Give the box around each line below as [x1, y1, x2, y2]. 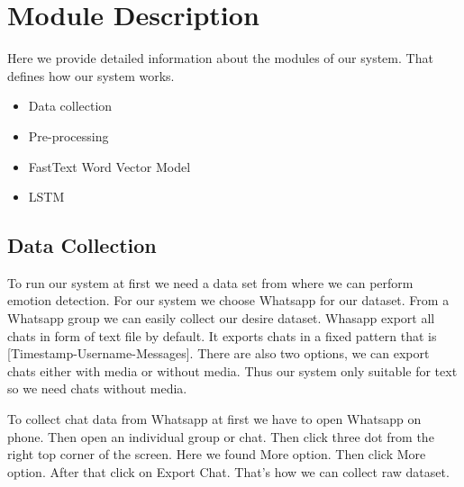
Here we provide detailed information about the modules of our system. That [7, 49, 433, 68]
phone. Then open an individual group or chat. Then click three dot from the [7, 427, 434, 446]
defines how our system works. [7, 66, 175, 85]
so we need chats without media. [7, 379, 187, 398]
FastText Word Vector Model [28, 157, 191, 176]
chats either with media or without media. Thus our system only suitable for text [7, 361, 458, 380]
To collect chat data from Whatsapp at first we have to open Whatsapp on [7, 410, 422, 428]
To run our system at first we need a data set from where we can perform [7, 273, 414, 292]
